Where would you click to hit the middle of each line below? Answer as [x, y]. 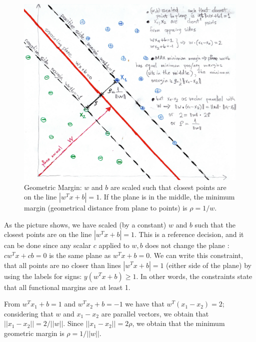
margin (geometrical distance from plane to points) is [106, 208]
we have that [145, 304]
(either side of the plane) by [209, 265]
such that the [215, 224]
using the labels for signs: [43, 276]
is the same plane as [80, 255]
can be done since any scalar [48, 245]
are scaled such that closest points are [168, 187]
